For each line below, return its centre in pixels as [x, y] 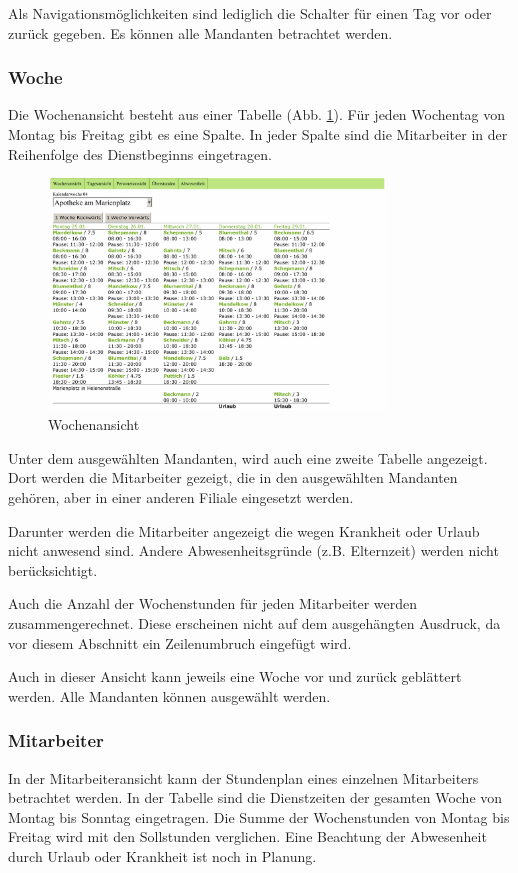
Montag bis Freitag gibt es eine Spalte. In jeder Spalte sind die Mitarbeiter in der [258, 134]
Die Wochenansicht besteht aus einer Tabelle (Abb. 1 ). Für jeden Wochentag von [257, 114]
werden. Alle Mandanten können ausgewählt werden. [169, 695]
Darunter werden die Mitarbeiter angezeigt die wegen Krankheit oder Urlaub [244, 530]
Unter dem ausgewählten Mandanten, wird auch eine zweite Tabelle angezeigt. [248, 457]
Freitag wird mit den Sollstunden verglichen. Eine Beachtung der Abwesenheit [247, 836]
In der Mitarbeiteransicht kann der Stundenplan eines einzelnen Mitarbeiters [243, 777]
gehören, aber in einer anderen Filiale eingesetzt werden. [181, 497]
